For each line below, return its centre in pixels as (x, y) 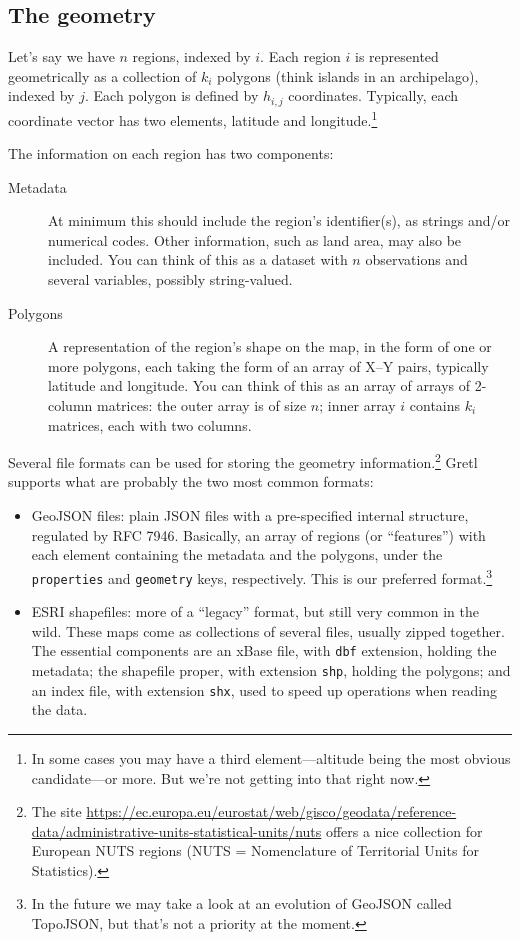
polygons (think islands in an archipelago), (348, 75)
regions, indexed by (191, 56)
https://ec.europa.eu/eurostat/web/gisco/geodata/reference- (271, 811)
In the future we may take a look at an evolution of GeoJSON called (241, 903)
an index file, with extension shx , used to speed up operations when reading (264, 689)
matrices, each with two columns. (150, 424)
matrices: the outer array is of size (201, 405)
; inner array (357, 405)
